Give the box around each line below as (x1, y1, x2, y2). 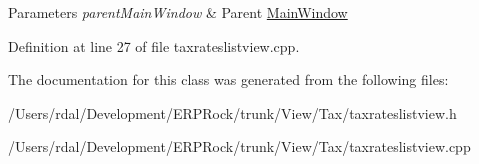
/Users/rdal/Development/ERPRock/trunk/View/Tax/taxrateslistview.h (8, 102, 457, 123)
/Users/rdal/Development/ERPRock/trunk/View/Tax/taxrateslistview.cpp (8, 136, 471, 157)
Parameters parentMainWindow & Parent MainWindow (8, 2, 348, 22)
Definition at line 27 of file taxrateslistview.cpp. (8, 35, 300, 56)
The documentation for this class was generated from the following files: (8, 69, 449, 90)
